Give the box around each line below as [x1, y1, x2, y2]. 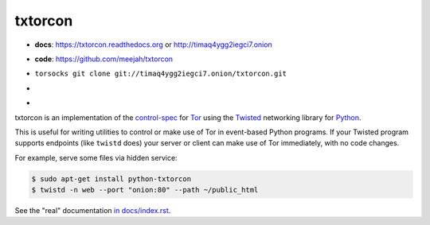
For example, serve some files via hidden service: [14, 153, 178, 162]
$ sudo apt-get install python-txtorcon [31, 174, 191, 183]
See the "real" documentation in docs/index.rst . [14, 206, 171, 215]
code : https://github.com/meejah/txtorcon [34, 54, 174, 64]
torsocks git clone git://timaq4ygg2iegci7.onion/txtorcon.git [34, 69, 287, 79]
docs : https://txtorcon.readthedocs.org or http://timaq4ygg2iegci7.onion [34, 40, 272, 49]
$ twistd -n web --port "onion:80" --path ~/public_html [31, 185, 259, 195]
